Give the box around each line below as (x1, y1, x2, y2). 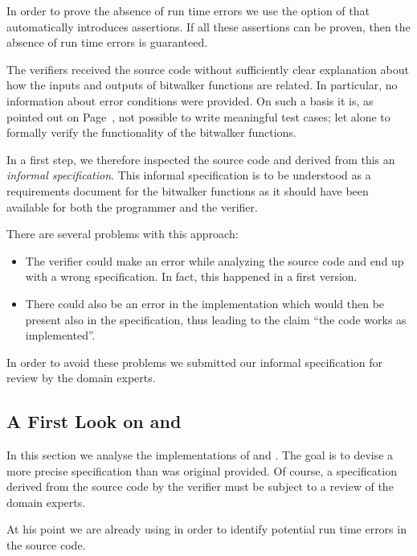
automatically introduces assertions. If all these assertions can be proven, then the (6, 18, 411, 35)
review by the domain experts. (6, 369, 156, 386)
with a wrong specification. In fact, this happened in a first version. (25, 268, 358, 285)
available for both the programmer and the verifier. (6, 198, 258, 215)
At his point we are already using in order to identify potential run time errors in (6, 521, 407, 537)
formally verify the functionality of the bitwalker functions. (6, 124, 296, 141)
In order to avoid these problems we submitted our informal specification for (6, 353, 382, 370)
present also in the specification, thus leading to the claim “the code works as (25, 311, 407, 327)
